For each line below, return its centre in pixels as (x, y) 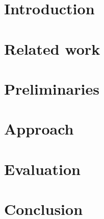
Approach (39, 129)
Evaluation (42, 169)
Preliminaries (52, 88)
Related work (52, 48)
